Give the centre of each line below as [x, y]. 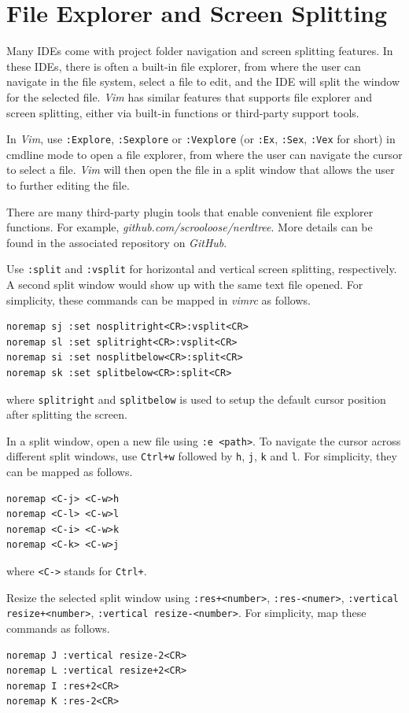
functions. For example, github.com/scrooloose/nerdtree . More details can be [190, 227]
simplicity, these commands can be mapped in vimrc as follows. [158, 299]
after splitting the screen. [67, 414]
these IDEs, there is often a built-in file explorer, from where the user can [184, 66]
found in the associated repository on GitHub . [117, 242]
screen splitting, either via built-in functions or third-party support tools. [183, 112]
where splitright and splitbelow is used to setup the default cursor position [196, 399]
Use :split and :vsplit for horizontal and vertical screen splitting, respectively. [202, 269]
